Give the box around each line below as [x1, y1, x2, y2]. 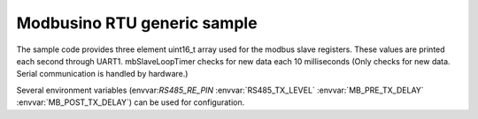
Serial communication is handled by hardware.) [16, 69, 189, 79]
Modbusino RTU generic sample [16, 13, 258, 33]
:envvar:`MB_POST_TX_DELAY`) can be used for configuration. [16, 97, 245, 108]
